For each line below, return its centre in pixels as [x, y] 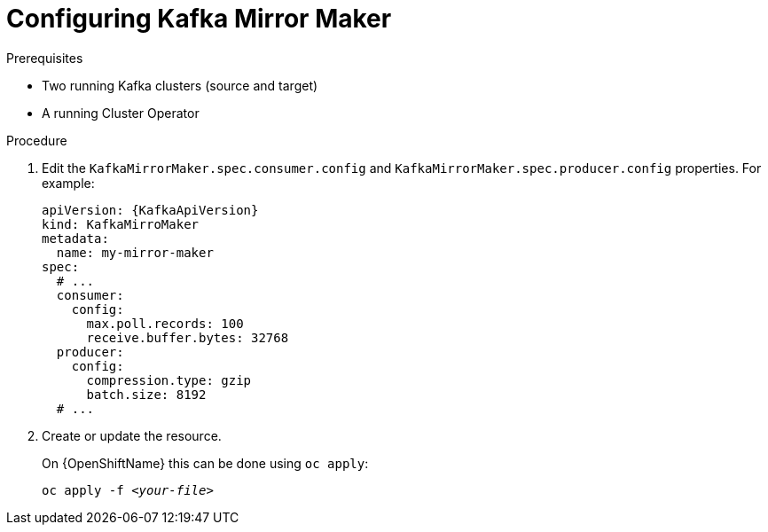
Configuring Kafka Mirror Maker [199, 19]
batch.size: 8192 [146, 394]
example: [68, 183]
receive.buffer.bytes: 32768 [188, 337]
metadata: [75, 238]
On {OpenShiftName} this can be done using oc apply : [205, 463]
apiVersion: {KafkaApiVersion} [150, 210]
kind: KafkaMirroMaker [121, 224]
